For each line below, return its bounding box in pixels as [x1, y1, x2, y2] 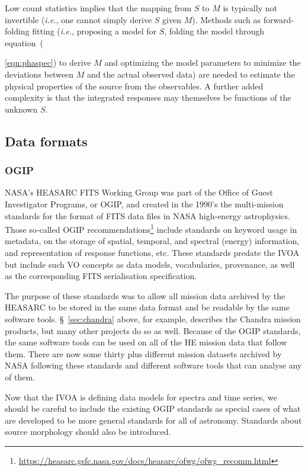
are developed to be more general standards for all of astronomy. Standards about [5, 414, 302, 426]
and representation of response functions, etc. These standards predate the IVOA [5, 246, 300, 258]
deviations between [5, 68, 73, 80]
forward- [263, 13, 294, 25]
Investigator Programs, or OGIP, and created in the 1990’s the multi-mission [5, 197, 284, 210]
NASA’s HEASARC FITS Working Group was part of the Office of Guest [5, 186, 273, 198]
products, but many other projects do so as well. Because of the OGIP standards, [5, 324, 301, 337]
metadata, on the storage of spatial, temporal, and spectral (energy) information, [5, 235, 300, 247]
